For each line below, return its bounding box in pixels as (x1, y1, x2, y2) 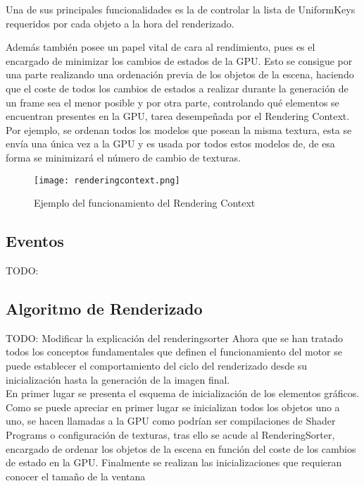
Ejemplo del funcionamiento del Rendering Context (34, 195, 256, 210)
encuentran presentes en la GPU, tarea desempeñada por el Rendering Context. (6, 109, 350, 123)
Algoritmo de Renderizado (6, 297, 203, 319)
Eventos (6, 230, 64, 252)
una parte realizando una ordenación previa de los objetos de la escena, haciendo (6, 67, 354, 82)
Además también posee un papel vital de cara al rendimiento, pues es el (6, 40, 315, 54)
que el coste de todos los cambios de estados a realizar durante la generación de (6, 80, 349, 95)
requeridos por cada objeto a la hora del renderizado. (6, 16, 234, 30)
